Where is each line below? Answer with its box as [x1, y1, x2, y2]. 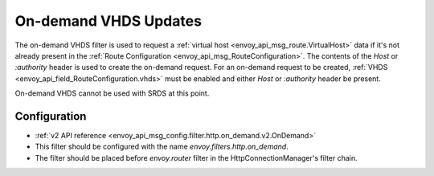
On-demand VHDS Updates [14, 12, 203, 30]
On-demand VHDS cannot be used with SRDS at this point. [14, 88, 210, 98]
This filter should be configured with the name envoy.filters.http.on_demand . [35, 141, 289, 152]
